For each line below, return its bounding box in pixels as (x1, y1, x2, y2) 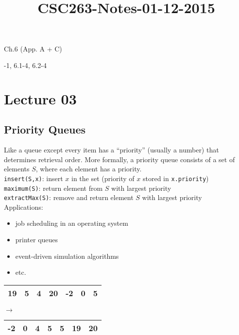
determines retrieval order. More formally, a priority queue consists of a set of (4, 154, 235, 164)
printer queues (15, 234, 58, 245)
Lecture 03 (4, 88, 77, 108)
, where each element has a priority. (35, 164, 142, 174)
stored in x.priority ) (143, 173, 209, 183)
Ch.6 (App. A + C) (4, 44, 62, 54)
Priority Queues (4, 122, 86, 137)
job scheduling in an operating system (15, 218, 128, 228)
